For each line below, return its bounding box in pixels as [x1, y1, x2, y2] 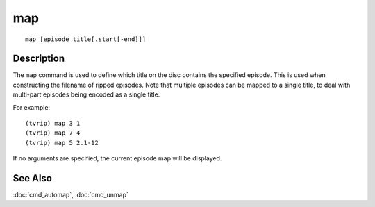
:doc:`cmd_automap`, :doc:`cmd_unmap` [12, 191, 128, 199]
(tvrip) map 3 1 [25, 119, 81, 128]
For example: [12, 103, 51, 111]
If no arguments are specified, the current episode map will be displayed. [12, 154, 222, 163]
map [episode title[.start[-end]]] [25, 35, 147, 43]
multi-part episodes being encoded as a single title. [12, 90, 160, 99]
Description [12, 53, 65, 65]
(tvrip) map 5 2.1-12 [25, 139, 99, 147]
